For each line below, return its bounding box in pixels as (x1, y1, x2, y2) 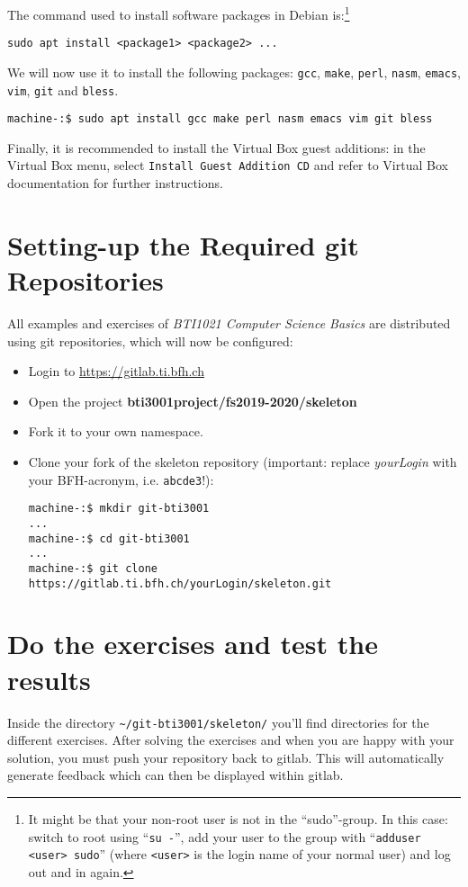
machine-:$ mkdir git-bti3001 (28, 502, 210, 515)
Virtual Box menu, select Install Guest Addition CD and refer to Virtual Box (7, 156, 448, 175)
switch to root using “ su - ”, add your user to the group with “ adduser (28, 827, 421, 846)
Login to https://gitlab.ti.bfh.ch (28, 362, 204, 381)
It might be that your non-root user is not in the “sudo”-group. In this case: (28, 809, 448, 828)
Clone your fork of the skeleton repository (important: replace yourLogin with (28, 452, 457, 470)
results (7, 660, 91, 697)
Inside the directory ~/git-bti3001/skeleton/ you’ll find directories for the (7, 712, 429, 731)
